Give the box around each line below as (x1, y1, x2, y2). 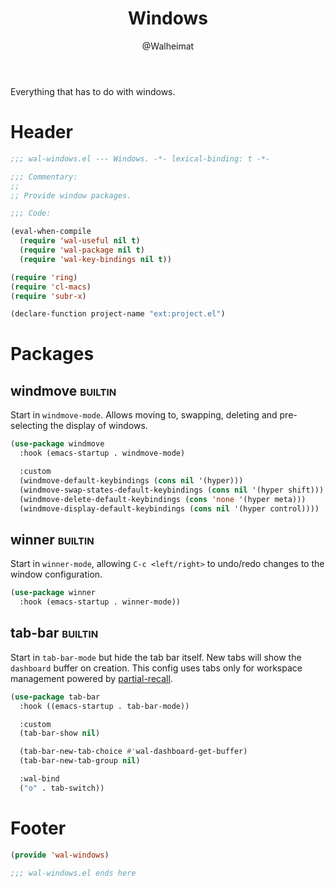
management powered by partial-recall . (10, 672, 173, 684)
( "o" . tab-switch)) (19, 783, 105, 793)
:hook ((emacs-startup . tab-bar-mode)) (19, 701, 190, 711)
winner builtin (10, 531, 95, 548)
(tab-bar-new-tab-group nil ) (19, 756, 141, 766)
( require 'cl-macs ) (10, 282, 92, 292)
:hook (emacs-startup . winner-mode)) (19, 597, 182, 607)
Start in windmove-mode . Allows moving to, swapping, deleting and (10, 409, 278, 421)
